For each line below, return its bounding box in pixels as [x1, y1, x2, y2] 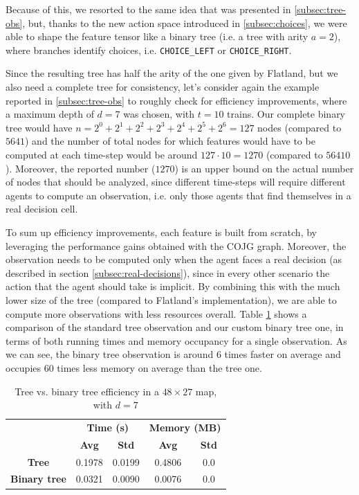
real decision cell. [6, 201, 78, 216]
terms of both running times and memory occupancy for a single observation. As [6, 333, 347, 348]
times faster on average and [224, 347, 341, 361]
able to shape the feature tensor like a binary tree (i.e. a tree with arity [6, 29, 309, 44]
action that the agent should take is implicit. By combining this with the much [6, 279, 340, 294]
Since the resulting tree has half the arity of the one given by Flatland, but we [6, 66, 338, 80]
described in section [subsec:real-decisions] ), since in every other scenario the [6, 265, 330, 280]
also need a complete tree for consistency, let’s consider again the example [6, 80, 320, 94]
